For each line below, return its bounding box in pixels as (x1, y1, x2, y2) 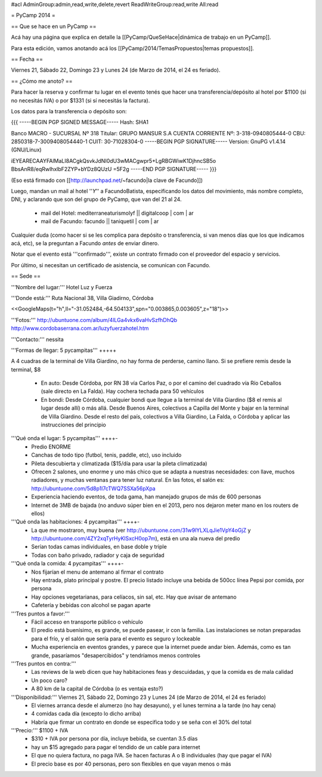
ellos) (31, 510, 45, 517)
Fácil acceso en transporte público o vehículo (31, 618, 143, 626)
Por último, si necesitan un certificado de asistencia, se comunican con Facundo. (11, 261, 211, 268)
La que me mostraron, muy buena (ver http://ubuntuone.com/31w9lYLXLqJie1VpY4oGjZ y (31, 527, 251, 534)
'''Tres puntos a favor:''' (11, 610, 70, 617)
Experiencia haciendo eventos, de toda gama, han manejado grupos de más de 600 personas (31, 493, 262, 500)
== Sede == (11, 273, 41, 280)
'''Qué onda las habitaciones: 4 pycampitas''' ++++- (11, 518, 140, 525)
